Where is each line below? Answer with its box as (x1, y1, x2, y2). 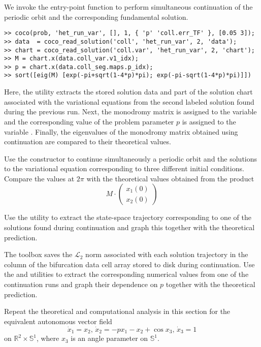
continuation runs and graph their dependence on (4, 279, 158, 290)
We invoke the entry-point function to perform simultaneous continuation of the (4, 2, 253, 12)
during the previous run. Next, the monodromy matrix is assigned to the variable (4, 106, 257, 117)
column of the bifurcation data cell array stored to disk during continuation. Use (4, 259, 255, 269)
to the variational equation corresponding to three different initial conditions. (4, 163, 244, 174)
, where (36, 333, 59, 343)
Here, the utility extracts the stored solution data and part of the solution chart (4, 86, 253, 97)
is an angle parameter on (71, 333, 148, 343)
